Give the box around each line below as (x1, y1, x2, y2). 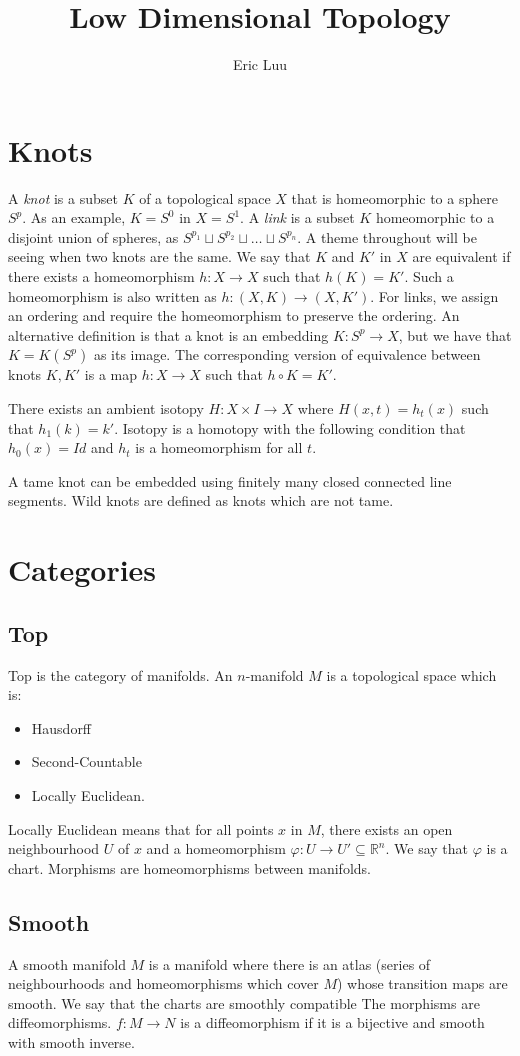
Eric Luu (232, 54, 288, 75)
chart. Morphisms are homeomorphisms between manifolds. (8, 857, 371, 878)
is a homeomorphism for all (135, 437, 303, 458)
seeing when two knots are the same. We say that (8, 246, 311, 267)
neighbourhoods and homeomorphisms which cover (8, 973, 319, 994)
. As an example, (22, 207, 126, 228)
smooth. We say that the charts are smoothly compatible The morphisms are (8, 992, 480, 1013)
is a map (84, 364, 138, 385)
